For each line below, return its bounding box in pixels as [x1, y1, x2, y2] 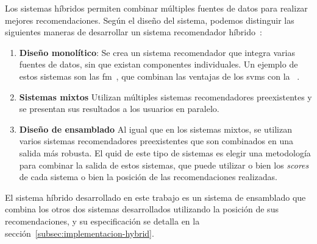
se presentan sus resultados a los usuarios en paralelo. [19, 102, 219, 115]
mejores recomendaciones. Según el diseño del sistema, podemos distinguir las [5, 13, 294, 26]
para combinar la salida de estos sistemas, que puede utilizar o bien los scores [19, 158, 309, 171]
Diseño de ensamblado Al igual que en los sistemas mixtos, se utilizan [19, 122, 293, 135]
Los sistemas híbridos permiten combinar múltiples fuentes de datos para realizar [5, 2, 308, 14]
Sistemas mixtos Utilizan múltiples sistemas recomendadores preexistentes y [19, 90, 312, 103]
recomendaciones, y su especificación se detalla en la [5, 214, 200, 227]
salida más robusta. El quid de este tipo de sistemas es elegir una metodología [19, 146, 311, 159]
